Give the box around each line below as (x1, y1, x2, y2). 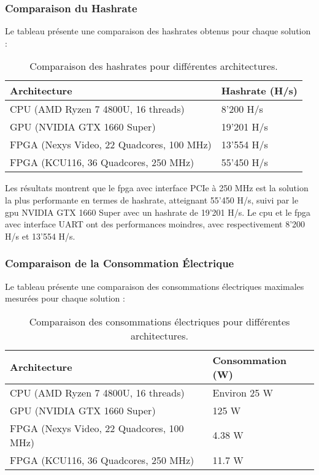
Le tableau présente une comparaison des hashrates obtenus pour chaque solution (5, 25, 311, 37)
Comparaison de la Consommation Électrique (5, 256, 234, 271)
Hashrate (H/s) (221, 83, 298, 98)
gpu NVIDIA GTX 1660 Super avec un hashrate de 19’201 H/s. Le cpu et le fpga (5, 205, 311, 218)
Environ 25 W (212, 385, 274, 400)
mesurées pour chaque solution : (5, 292, 125, 305)
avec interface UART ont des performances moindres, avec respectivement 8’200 (5, 218, 306, 230)
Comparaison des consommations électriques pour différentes (29, 314, 290, 329)
